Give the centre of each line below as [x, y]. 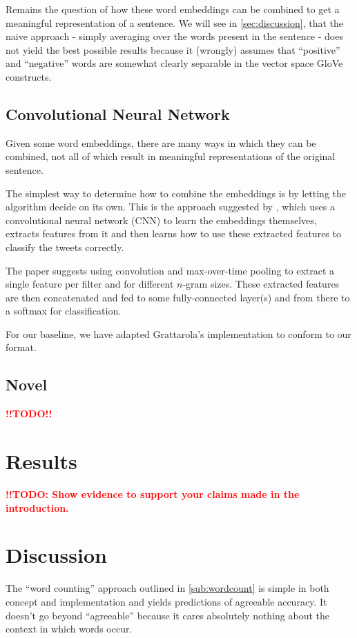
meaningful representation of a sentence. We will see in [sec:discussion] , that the [175, 22]
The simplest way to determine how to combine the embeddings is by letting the [176, 193]
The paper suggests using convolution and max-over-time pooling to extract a [170, 270]
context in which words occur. [69, 629]
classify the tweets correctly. [65, 247]
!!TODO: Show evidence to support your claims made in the [153, 494]
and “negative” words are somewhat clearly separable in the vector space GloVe [174, 63]
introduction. [37, 507]
